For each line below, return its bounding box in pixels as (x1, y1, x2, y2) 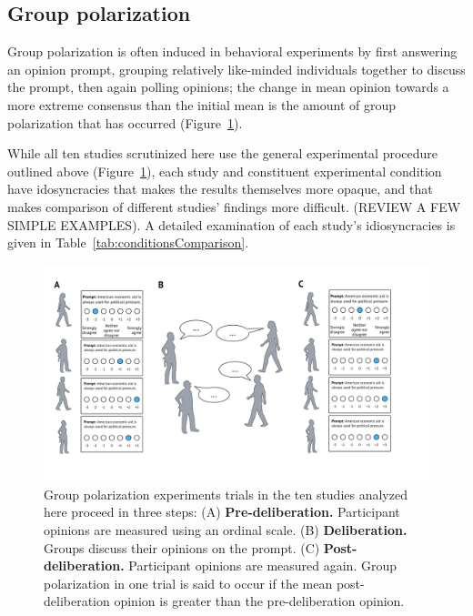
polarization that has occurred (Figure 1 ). (7, 113, 243, 132)
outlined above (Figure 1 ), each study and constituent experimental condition (7, 161, 442, 180)
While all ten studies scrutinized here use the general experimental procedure (7, 144, 438, 163)
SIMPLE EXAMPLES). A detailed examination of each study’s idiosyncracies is (7, 215, 456, 234)
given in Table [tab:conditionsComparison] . (7, 233, 249, 252)
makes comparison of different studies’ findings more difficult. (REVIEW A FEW (7, 197, 461, 216)
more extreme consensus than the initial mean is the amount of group (7, 95, 397, 114)
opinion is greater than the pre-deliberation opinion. (114, 591, 405, 611)
